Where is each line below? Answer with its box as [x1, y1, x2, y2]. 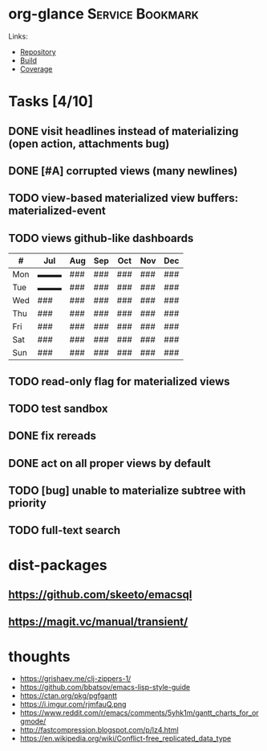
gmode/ [19, 716, 47, 726]
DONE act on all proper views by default [8, 456, 211, 470]
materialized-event [8, 204, 107, 218]
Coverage [19, 64, 53, 73]
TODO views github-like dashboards [8, 231, 194, 245]
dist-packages [8, 556, 108, 574]
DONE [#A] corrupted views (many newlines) [8, 164, 238, 178]
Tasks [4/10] [8, 92, 94, 111]
